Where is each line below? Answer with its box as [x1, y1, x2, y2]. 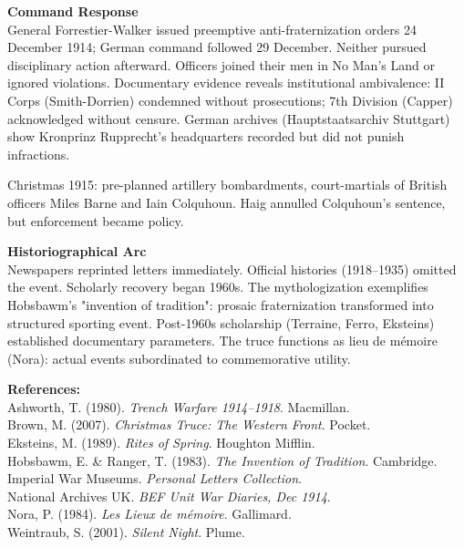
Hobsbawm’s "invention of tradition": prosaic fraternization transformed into [7, 295, 434, 314]
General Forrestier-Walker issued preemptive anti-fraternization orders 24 [7, 19, 418, 38]
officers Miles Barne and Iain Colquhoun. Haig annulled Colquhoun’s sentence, [7, 192, 446, 212]
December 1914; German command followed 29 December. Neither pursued [7, 37, 427, 57]
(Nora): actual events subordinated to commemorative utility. [7, 348, 351, 367]
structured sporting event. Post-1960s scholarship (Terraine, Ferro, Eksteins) [7, 313, 435, 332]
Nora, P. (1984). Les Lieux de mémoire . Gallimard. [7, 504, 292, 523]
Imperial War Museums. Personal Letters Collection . [7, 469, 302, 488]
